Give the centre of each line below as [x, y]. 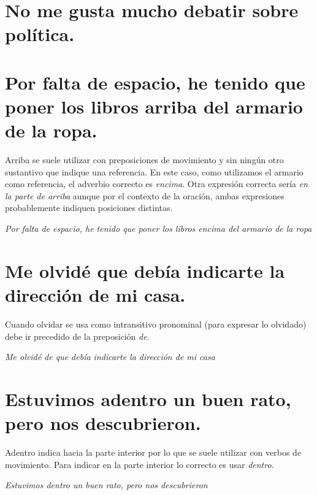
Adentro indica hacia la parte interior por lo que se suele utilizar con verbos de [153, 452]
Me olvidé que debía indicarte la [145, 270]
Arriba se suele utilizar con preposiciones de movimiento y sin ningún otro [144, 160]
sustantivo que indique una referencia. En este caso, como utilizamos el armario [154, 171]
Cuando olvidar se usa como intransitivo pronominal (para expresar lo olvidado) [156, 324]
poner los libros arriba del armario [154, 106]
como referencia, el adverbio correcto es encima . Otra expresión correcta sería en [157, 184]
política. [40, 34]
